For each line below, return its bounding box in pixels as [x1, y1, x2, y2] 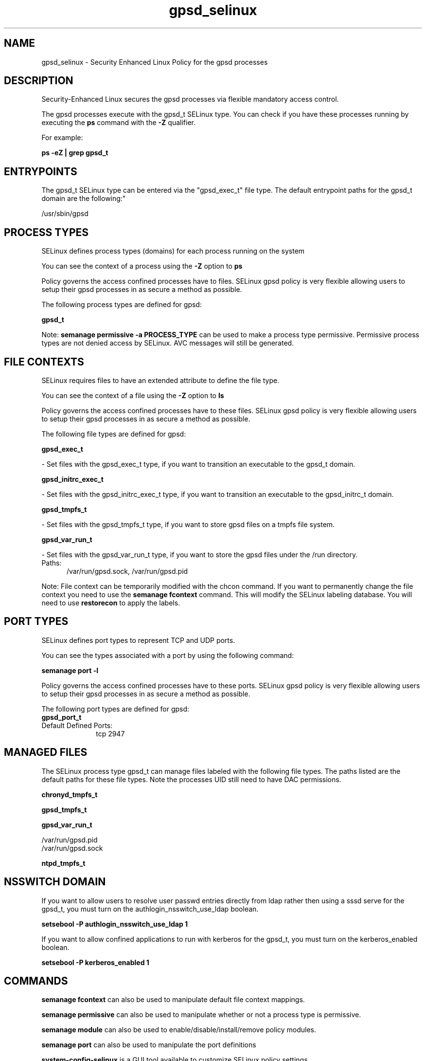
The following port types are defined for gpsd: [41, 704, 190, 713]
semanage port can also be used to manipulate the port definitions [41, 1041, 256, 1049]
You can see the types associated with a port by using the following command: [41, 651, 294, 659]
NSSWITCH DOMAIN [4, 876, 106, 888]
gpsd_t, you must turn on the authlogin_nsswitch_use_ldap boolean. [41, 904, 259, 913]
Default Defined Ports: [41, 721, 113, 730]
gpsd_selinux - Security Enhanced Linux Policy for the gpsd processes [41, 57, 268, 66]
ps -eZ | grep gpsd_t [41, 148, 108, 157]
